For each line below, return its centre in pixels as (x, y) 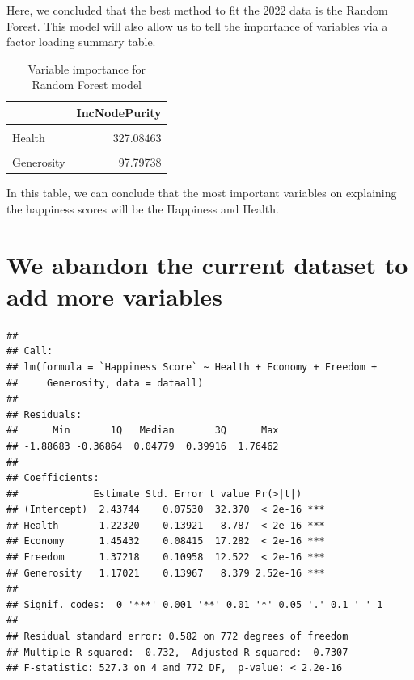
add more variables (114, 296)
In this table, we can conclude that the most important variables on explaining (202, 193)
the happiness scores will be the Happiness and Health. (143, 208)
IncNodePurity (119, 112)
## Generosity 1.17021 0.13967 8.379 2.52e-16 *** (166, 573)
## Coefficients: (53, 478)
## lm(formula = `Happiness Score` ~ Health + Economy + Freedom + (192, 367)
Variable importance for (87, 68)
